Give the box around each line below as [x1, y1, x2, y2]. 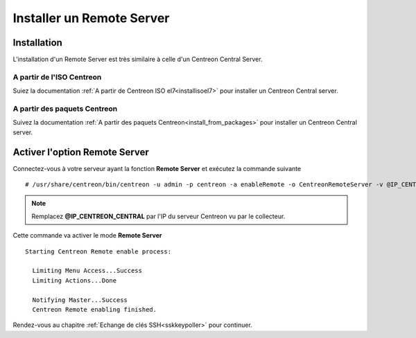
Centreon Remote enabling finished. [32, 305, 157, 313]
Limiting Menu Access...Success [32, 267, 142, 275]
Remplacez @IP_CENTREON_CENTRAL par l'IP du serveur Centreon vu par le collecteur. [31, 212, 286, 220]
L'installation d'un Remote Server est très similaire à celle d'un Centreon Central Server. [12, 55, 263, 64]
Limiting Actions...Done [32, 276, 117, 284]
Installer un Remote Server [12, 10, 170, 26]
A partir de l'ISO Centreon [12, 72, 102, 82]
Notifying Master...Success [32, 296, 128, 304]
